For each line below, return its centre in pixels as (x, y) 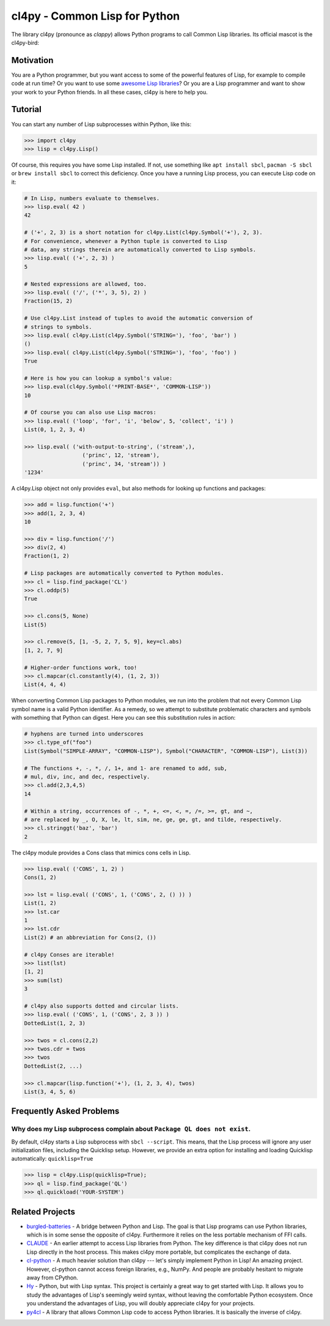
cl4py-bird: (25, 42)
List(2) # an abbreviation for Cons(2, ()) (90, 937)
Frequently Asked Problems (65, 1111)
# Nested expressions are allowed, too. (85, 284)
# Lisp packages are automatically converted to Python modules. (124, 573)
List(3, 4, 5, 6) (50, 1091)
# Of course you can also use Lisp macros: (90, 412)
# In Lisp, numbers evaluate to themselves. (92, 198)
